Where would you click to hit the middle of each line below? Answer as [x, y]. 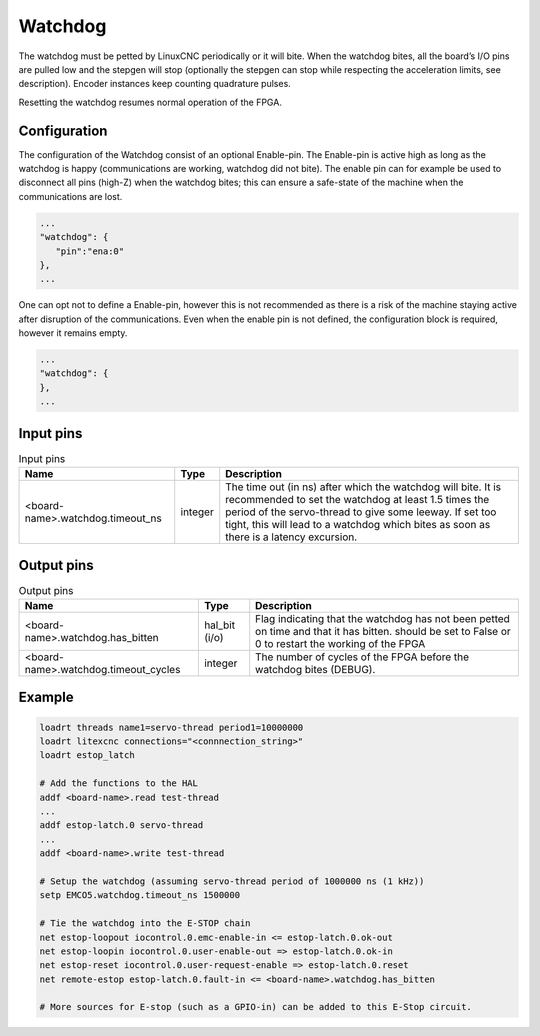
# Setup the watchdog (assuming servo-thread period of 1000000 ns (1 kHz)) [232, 881]
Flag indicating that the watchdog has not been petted [382, 619]
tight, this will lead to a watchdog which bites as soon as [358, 525]
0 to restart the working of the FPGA [340, 644]
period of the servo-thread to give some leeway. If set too [361, 512]
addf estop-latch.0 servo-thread [121, 825]
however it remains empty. [73, 333]
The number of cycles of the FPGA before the [362, 657]
